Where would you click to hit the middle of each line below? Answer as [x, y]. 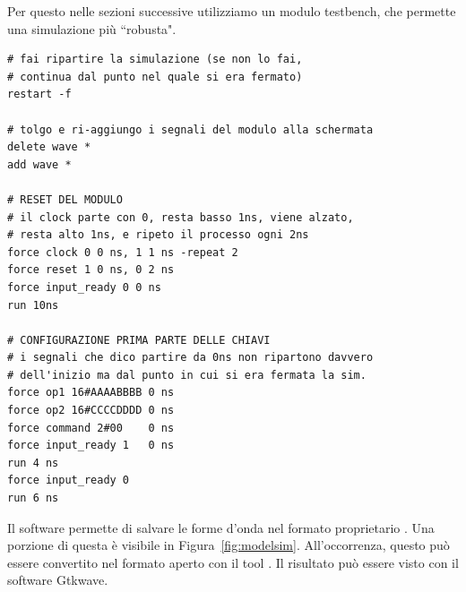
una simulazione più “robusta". [92, 28]
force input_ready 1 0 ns [91, 446]
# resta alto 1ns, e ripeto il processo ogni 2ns [158, 235]
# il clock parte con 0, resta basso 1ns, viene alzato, [181, 217]
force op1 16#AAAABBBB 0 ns [91, 393]
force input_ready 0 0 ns [84, 287]
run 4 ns [33, 463]
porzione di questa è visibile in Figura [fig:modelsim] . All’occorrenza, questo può [229, 545]
